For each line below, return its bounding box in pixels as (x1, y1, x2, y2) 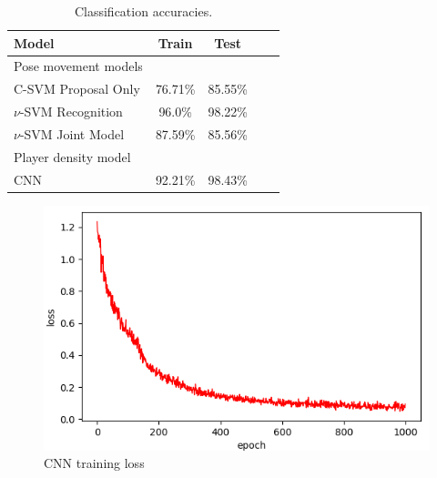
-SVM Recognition (19, 102, 123, 121)
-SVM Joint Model (19, 124, 125, 143)
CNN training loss (44, 453, 145, 473)
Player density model (14, 147, 131, 166)
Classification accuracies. (74, 2, 213, 20)
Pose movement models (14, 56, 143, 76)
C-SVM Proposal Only (14, 79, 140, 98)
